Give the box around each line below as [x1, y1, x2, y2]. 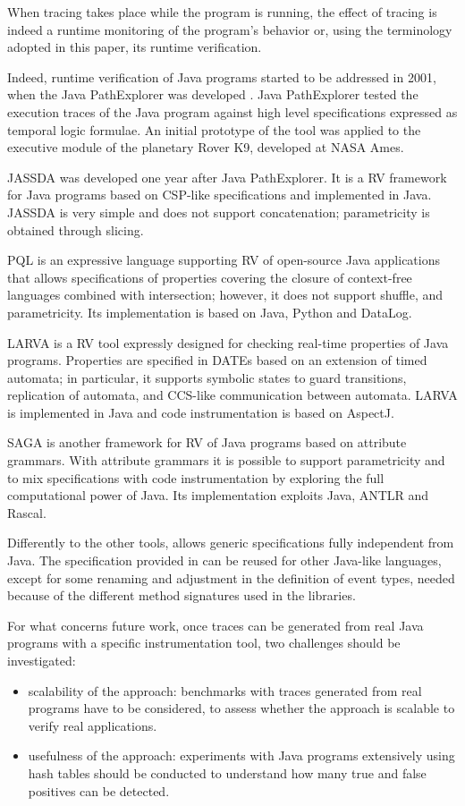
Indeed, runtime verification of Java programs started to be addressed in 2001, [7, 67, 436, 86]
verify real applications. [28, 716, 157, 734]
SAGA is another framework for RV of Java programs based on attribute [7, 433, 407, 452]
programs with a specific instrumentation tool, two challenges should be [7, 633, 401, 652]
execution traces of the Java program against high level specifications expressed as [7, 102, 458, 121]
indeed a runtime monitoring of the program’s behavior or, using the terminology [7, 20, 452, 38]
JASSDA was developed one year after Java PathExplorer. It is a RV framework [7, 167, 447, 186]
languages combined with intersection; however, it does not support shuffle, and [7, 285, 444, 304]
